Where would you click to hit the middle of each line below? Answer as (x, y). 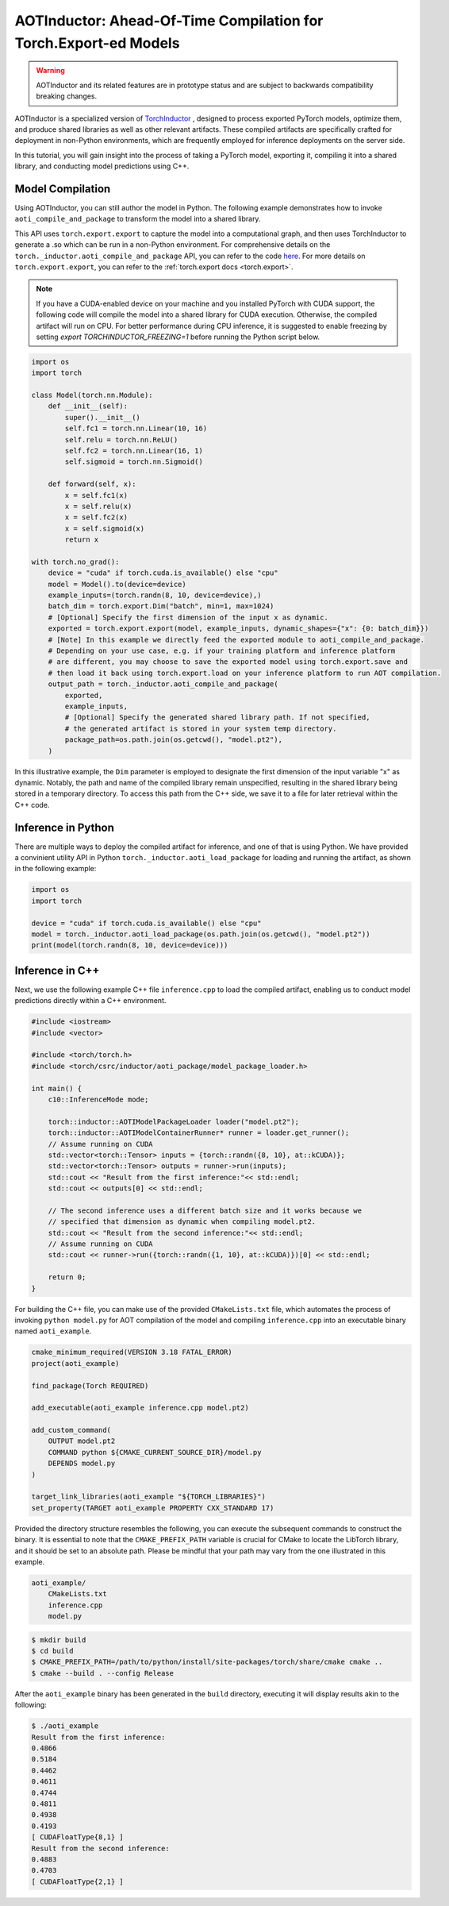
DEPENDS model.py (82, 1464)
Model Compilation (63, 189)
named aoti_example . (53, 1331)
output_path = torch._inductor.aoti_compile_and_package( (163, 684)
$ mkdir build (59, 1640)
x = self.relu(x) (98, 506)
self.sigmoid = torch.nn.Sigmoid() (134, 462)
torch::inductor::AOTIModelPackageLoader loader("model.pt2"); (174, 1121)
